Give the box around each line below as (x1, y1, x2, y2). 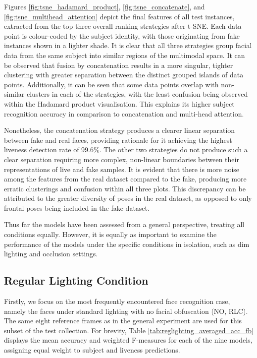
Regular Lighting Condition (4, 273, 149, 288)
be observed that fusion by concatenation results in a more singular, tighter (4, 60, 233, 70)
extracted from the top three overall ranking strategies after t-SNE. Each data (4, 21, 242, 31)
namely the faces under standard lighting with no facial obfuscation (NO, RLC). (4, 305, 248, 316)
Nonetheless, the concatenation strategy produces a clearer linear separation (4, 125, 235, 135)
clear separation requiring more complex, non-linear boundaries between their (4, 154, 239, 164)
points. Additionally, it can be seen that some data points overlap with (4, 79, 219, 89)
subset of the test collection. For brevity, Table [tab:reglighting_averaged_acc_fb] (4, 325, 254, 335)
